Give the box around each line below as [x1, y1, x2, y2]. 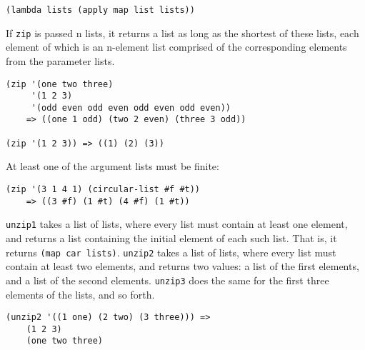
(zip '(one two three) [6, 79, 114, 89]
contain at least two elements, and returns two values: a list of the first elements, [6, 259, 359, 274]
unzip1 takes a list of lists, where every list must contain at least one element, [6, 216, 348, 231]
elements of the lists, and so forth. [6, 286, 155, 301]
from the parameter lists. [6, 53, 115, 68]
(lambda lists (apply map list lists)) [6, 5, 195, 15]
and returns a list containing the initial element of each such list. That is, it [6, 231, 337, 245]
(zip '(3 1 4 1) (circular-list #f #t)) [6, 184, 201, 195]
